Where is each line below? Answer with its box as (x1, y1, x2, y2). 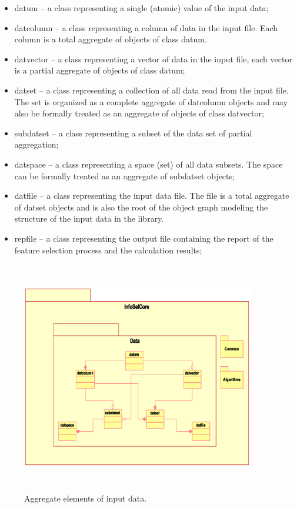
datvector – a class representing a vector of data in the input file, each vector (14, 52, 292, 65)
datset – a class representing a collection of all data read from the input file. (14, 83, 289, 96)
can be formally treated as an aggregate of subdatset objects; (14, 169, 235, 182)
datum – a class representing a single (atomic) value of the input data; (14, 2, 269, 14)
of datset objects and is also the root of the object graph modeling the (14, 200, 268, 213)
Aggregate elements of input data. (24, 492, 147, 504)
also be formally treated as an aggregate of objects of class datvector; (14, 107, 264, 119)
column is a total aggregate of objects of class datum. (14, 33, 207, 45)
